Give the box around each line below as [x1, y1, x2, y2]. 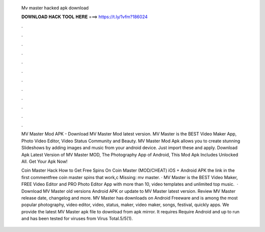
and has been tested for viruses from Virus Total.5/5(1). [21, 216, 133, 222]
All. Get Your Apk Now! [21, 158, 68, 164]
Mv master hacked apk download [21, 5, 89, 11]
